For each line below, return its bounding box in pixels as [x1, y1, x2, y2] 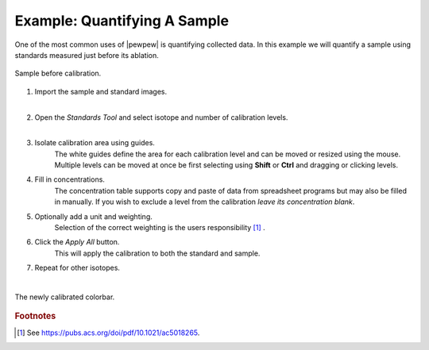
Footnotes [14, 310, 56, 321]
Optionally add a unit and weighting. [34, 211, 153, 221]
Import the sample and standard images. [34, 87, 168, 96]
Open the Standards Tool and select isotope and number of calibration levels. [34, 112, 288, 122]
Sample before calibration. [14, 68, 102, 79]
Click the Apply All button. [34, 237, 120, 247]
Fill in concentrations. [34, 175, 105, 184]
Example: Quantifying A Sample [14, 12, 230, 29]
